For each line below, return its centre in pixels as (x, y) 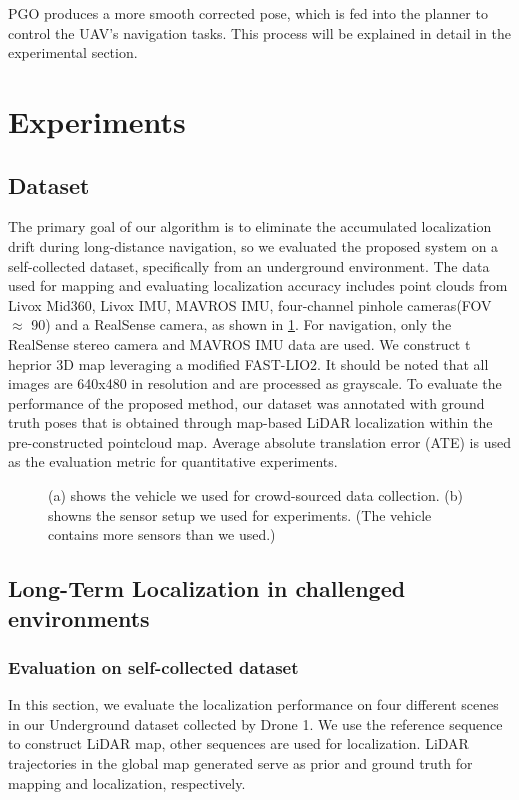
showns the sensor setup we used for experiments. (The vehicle (240, 514)
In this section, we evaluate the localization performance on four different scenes (253, 704)
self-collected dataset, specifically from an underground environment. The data (249, 265)
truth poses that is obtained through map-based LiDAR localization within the (250, 422)
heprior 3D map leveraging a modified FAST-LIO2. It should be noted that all (248, 363)
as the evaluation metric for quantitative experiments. (173, 461)
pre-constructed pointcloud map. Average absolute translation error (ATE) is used (259, 441)
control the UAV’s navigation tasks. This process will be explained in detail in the (259, 32)
